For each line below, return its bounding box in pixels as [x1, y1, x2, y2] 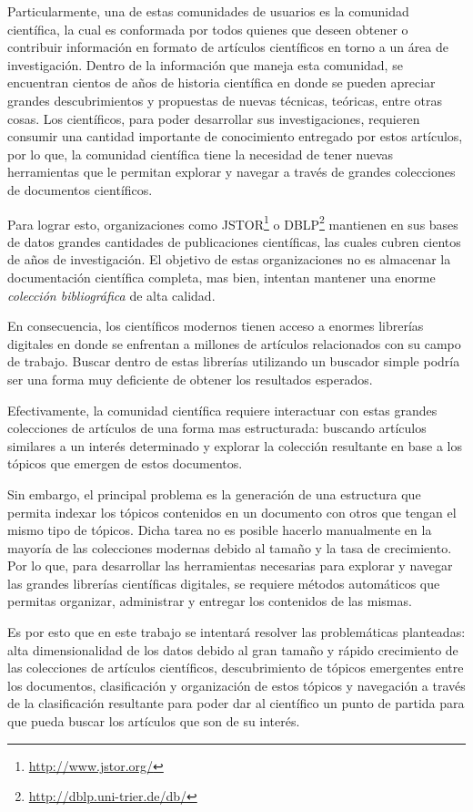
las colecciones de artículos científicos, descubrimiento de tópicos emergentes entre [7, 658, 464, 677]
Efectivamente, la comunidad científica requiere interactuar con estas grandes [7, 400, 438, 419]
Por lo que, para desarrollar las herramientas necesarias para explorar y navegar [7, 556, 453, 575]
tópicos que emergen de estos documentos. [7, 454, 243, 473]
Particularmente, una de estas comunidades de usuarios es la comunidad [7, 2, 409, 20]
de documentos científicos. [7, 180, 153, 199]
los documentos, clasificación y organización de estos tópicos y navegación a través [7, 675, 466, 694]
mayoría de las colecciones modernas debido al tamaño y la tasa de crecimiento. [7, 538, 452, 557]
